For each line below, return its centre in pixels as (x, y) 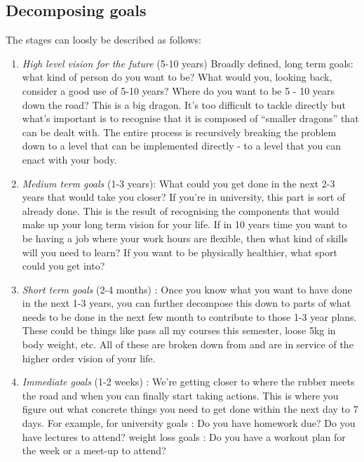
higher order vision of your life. (89, 358)
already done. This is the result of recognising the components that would (181, 210)
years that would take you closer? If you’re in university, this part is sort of (184, 197)
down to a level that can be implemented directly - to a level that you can (182, 146)
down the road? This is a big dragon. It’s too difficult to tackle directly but (184, 104)
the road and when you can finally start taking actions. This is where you (180, 395)
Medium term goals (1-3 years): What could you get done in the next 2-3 (178, 183)
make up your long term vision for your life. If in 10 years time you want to (184, 224)
